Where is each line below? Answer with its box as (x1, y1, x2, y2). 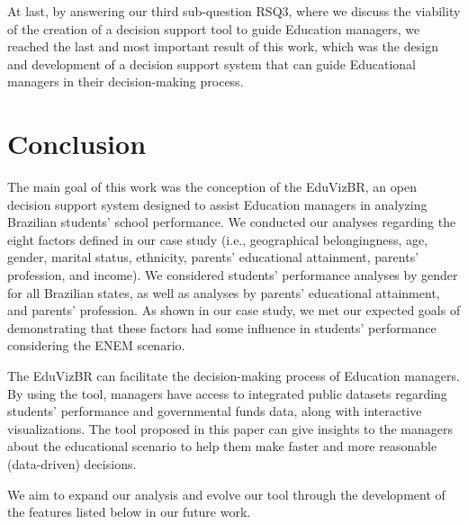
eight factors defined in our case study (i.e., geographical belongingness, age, (7, 230, 428, 248)
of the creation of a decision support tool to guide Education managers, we (7, 19, 420, 38)
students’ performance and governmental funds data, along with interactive (7, 402, 422, 420)
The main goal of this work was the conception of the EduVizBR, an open (7, 177, 417, 196)
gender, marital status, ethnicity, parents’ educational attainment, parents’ (7, 248, 419, 267)
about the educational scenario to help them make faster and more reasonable (7, 437, 437, 456)
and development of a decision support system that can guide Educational (7, 54, 417, 73)
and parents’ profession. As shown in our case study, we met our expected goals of (7, 301, 461, 320)
